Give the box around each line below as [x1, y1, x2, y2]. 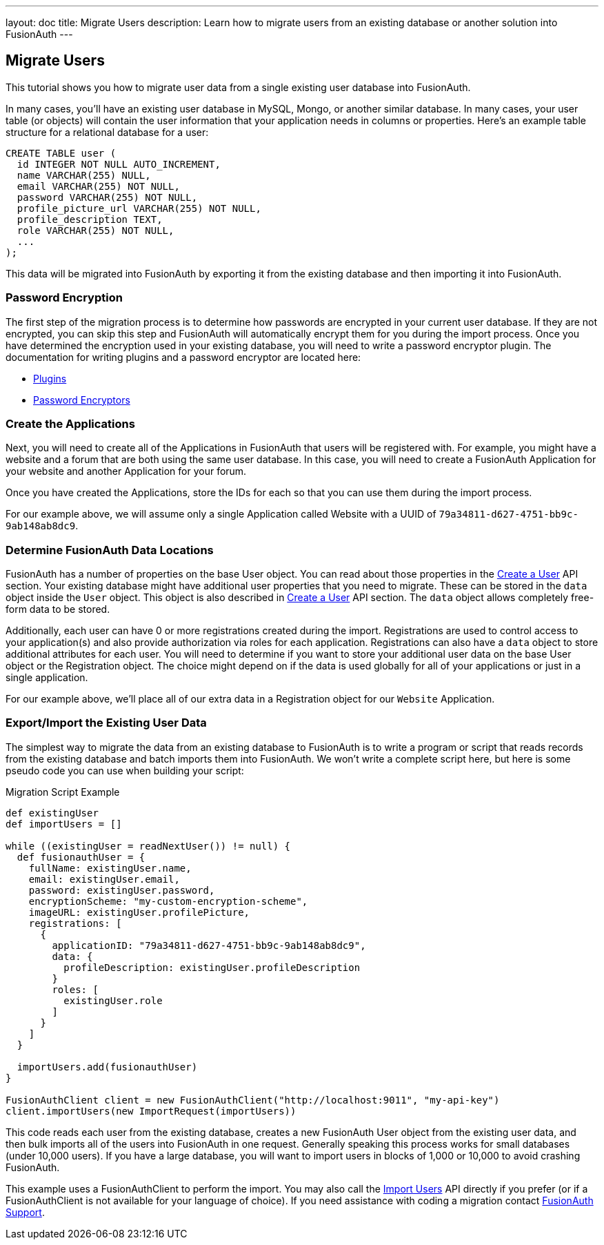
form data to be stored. [6, 603, 110, 616]
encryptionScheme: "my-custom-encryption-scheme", [28, 895, 308, 907]
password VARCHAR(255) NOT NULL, [17, 191, 198, 203]
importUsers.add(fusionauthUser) [17, 1061, 198, 1072]
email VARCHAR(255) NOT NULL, [17, 180, 180, 192]
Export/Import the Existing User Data [6, 716, 207, 730]
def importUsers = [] [6, 818, 122, 830]
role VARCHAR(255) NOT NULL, [17, 224, 174, 236]
